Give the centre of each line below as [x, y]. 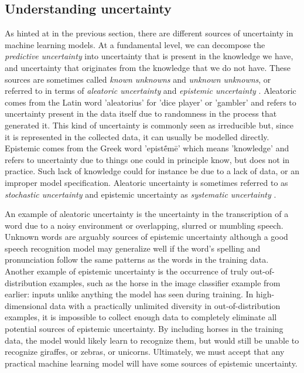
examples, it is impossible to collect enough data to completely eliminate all [141, 317]
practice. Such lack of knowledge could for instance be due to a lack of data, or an [152, 171]
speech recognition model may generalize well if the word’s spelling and [133, 248]
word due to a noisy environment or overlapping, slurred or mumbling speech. [144, 225]
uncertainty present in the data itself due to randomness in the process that [141, 113]
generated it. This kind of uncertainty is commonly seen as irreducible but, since [149, 125]
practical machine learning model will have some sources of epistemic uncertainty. [151, 363]
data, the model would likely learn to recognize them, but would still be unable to [152, 340]
